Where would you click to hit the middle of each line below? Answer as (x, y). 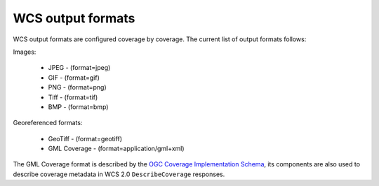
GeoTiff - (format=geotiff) (85, 138)
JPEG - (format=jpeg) (79, 68)
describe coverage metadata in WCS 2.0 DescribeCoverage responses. (119, 174)
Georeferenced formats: (48, 123)
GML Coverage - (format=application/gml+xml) (117, 149)
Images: (25, 52)
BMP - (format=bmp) (78, 107)
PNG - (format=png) (77, 87)
